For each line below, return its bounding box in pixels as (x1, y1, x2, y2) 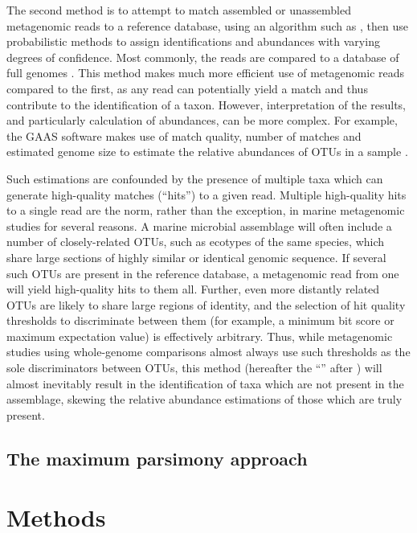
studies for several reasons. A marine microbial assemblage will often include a (6, 217, 392, 234)
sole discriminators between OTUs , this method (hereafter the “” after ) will (6, 359, 382, 376)
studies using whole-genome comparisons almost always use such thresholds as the (6, 343, 411, 360)
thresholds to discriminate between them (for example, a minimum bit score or (6, 312, 395, 329)
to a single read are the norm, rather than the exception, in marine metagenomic (6, 202, 405, 219)
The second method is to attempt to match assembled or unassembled (6, 2, 351, 18)
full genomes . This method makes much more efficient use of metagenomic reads (6, 64, 405, 81)
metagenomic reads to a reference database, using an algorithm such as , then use (6, 17, 408, 34)
